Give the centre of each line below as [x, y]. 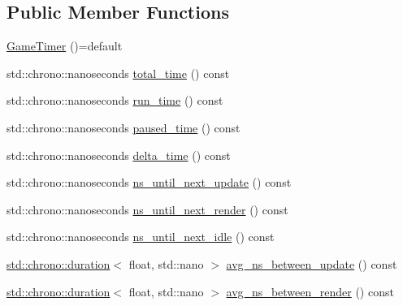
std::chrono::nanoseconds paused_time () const [123, 127]
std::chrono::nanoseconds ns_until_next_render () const [147, 209]
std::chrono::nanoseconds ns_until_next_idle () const [141, 237]
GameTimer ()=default [65, 46]
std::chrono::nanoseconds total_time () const [118, 73]
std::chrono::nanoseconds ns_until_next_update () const [149, 182]
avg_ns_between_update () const [312, 263]
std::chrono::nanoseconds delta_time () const [119, 155]
